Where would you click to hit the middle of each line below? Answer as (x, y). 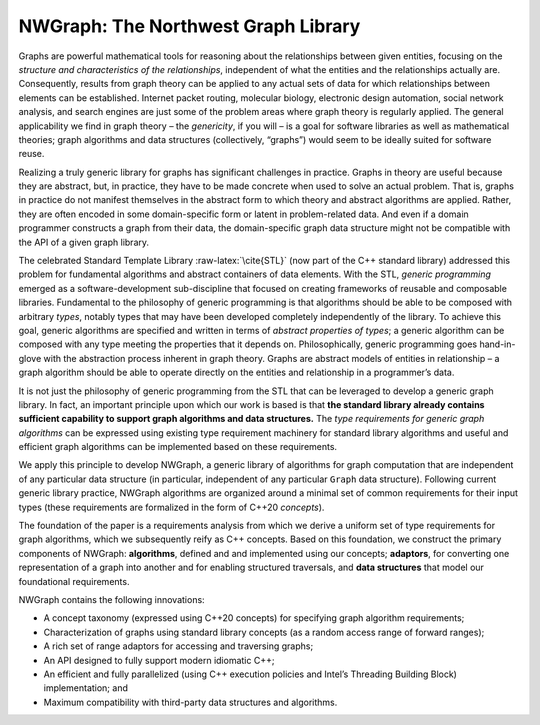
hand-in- (497, 344)
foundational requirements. (74, 581)
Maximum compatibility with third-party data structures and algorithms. (190, 702)
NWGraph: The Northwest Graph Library (189, 26)
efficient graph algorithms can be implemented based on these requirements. (178, 447)
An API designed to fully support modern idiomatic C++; (159, 660)
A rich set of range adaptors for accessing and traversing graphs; (178, 646)
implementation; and (86, 688)
